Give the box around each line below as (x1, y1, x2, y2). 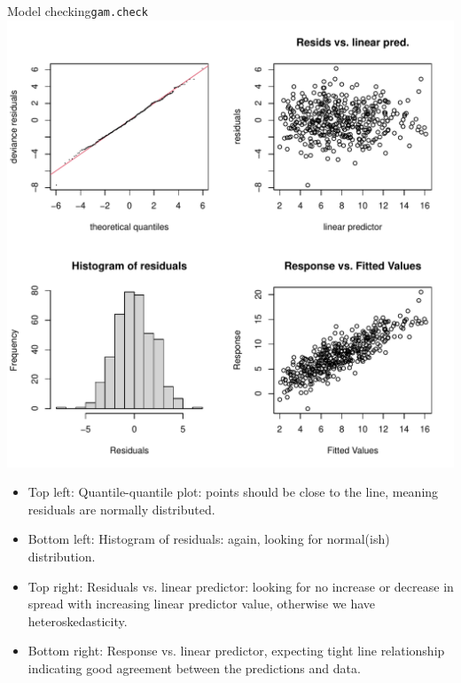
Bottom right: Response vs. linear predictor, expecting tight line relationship (27, 641, 445, 660)
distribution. (27, 547, 96, 566)
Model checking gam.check (7, 2, 148, 20)
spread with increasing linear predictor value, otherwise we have (27, 594, 376, 613)
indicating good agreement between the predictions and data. (27, 659, 361, 677)
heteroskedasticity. (27, 611, 128, 630)
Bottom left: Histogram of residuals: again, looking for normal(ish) (27, 530, 390, 548)
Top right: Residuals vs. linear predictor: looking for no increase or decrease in (27, 577, 454, 595)
